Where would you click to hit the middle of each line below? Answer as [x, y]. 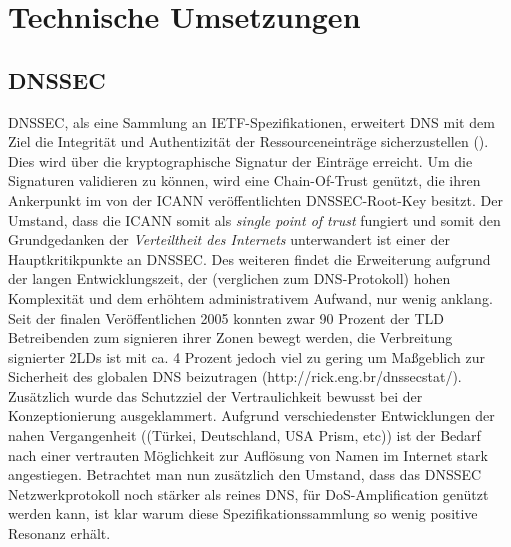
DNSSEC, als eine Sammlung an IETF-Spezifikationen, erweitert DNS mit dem [251, 121]
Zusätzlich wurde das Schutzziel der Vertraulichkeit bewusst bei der [215, 395]
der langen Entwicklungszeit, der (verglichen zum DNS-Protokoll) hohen [229, 278]
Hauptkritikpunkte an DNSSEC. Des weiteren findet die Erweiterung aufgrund [249, 258]
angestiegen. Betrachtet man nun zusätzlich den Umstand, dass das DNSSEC [245, 474]
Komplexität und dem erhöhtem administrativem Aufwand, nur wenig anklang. [250, 297]
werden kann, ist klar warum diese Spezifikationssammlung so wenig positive [243, 513]
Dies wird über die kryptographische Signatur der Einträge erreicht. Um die [240, 160]
